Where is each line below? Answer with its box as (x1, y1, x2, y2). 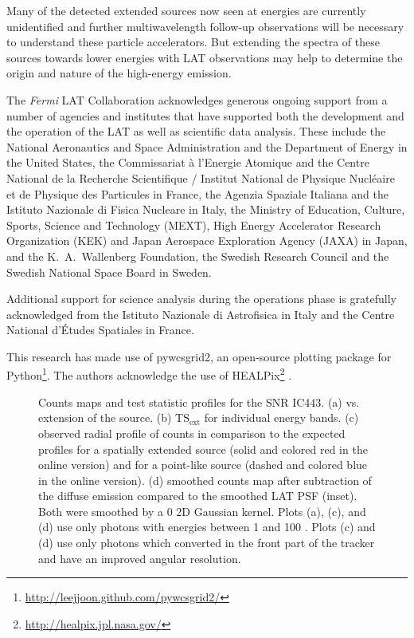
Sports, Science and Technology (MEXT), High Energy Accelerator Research (6, 216, 381, 233)
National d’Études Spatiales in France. (6, 321, 194, 338)
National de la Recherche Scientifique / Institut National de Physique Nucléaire (6, 169, 395, 186)
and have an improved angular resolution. (38, 549, 241, 566)
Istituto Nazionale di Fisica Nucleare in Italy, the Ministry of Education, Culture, (6, 201, 405, 218)
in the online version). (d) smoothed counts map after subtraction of (38, 471, 372, 488)
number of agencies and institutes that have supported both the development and (6, 107, 404, 124)
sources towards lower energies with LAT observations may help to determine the (6, 49, 403, 65)
